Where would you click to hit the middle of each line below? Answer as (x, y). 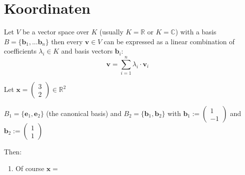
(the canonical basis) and (84, 113)
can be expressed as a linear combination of (169, 41)
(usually (111, 32)
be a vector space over (56, 32)
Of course (30, 168)
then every (67, 41)
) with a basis (196, 32)
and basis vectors (87, 51)
